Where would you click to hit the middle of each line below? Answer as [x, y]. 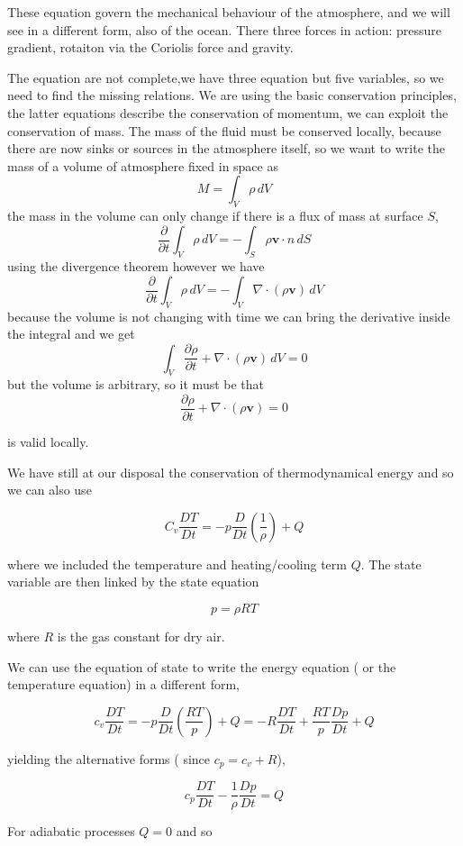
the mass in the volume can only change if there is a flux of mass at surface [215, 216]
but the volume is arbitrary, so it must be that [136, 384]
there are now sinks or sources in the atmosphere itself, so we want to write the [227, 148]
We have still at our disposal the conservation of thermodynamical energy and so [231, 472]
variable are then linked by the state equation [133, 582]
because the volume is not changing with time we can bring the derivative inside [229, 316]
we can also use [50, 490]
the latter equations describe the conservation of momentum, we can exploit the [228, 112]
